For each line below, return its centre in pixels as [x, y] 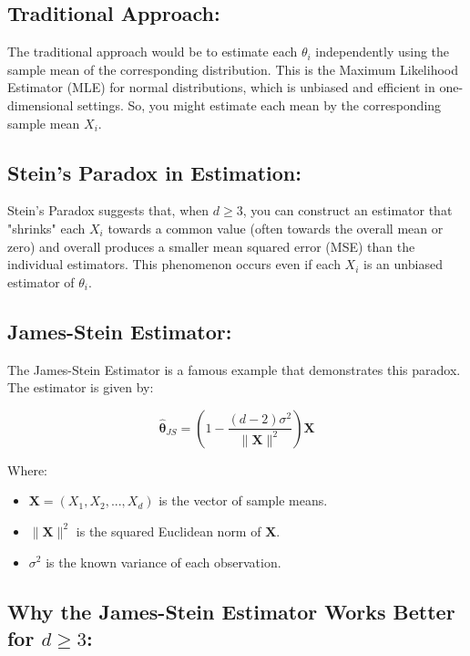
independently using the [383, 52]
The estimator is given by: [81, 387]
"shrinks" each [46, 228]
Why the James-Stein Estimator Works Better [231, 611]
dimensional [41, 104]
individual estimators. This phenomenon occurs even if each [174, 264]
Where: [27, 469]
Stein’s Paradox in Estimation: [154, 172]
